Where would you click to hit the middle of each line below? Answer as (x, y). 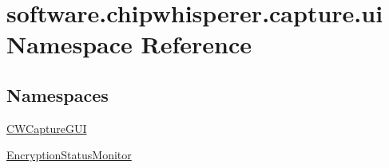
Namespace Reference (129, 44)
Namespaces (58, 94)
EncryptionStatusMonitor (69, 155)
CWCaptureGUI (47, 128)
